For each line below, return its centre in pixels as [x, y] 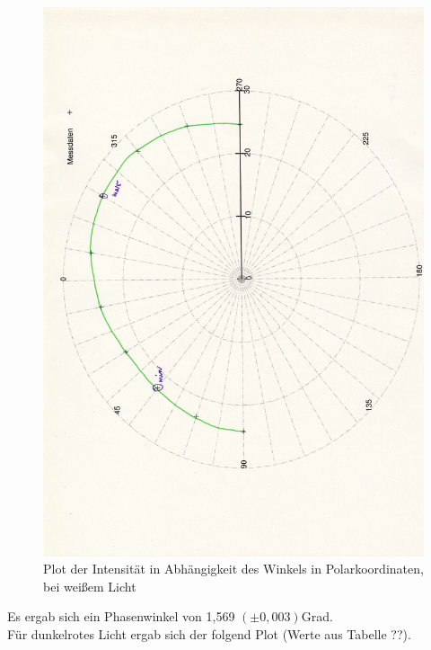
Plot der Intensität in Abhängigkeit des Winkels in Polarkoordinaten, [233, 569]
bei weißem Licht [90, 586]
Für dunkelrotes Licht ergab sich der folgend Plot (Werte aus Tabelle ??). [209, 634]
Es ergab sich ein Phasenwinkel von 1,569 [121, 616]
